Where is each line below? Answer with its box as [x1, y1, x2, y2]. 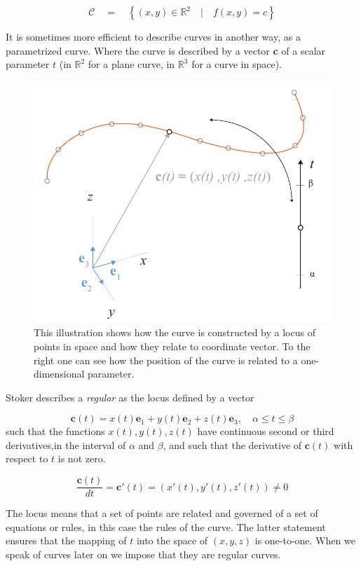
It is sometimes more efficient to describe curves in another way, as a [6, 29, 301, 43]
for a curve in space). [191, 57, 282, 71]
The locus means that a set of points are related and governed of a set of [6, 506, 318, 520]
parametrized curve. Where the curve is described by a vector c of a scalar [6, 43, 326, 57]
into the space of [136, 533, 208, 548]
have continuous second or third [197, 424, 334, 439]
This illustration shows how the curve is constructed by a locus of [34, 325, 315, 340]
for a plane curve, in [88, 57, 175, 71]
